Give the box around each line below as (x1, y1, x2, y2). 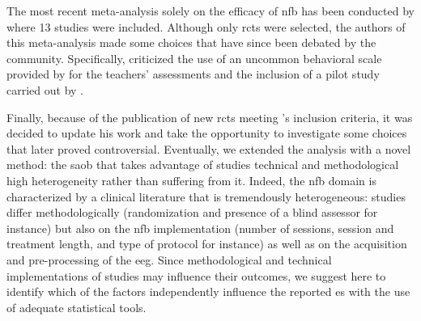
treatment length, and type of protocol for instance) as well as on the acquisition (6, 235, 407, 252)
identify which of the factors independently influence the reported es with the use (6, 283, 410, 300)
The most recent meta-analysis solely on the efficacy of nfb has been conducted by (6, 2, 415, 19)
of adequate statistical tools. (6, 298, 147, 315)
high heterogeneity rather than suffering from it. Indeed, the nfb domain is (6, 171, 376, 188)
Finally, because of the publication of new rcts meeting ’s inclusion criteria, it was (6, 108, 413, 125)
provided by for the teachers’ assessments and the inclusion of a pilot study (6, 65, 380, 82)
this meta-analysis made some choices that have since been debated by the (6, 34, 376, 51)
